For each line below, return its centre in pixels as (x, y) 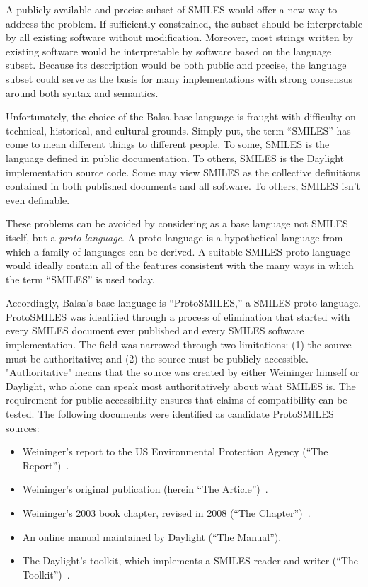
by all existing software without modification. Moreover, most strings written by (179, 37)
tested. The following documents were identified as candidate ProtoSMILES (170, 414)
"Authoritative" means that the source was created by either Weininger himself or (183, 372)
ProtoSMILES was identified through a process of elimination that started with (178, 316)
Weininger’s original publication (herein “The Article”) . (145, 489)
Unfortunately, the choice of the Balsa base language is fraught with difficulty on (181, 116)
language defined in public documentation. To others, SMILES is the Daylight (175, 158)
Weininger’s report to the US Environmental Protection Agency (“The (175, 451)
